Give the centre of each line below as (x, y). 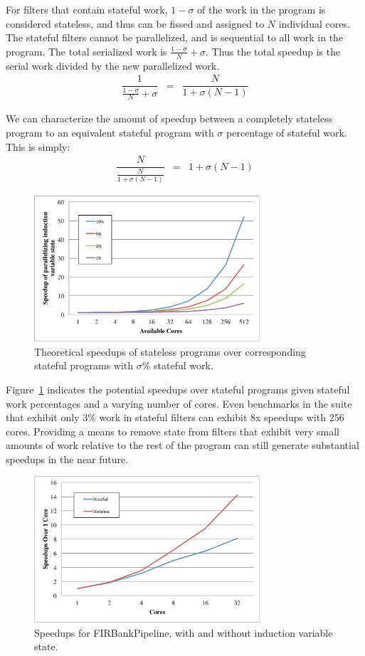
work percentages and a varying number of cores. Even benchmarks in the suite (179, 403)
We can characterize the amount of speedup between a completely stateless (169, 118)
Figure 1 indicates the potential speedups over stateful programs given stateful (178, 389)
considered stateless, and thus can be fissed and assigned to (135, 23)
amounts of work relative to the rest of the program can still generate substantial (182, 445)
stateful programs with (84, 365)
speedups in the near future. (67, 459)
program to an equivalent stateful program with (110, 133)
